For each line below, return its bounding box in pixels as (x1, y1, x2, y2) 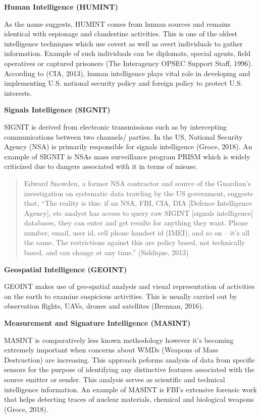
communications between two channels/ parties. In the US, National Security (4, 131, 243, 142)
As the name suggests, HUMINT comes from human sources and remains (4, 18, 231, 29)
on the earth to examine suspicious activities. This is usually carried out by (4, 290, 237, 301)
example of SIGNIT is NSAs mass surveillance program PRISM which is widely (4, 151, 250, 161)
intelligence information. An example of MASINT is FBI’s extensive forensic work (4, 384, 257, 394)
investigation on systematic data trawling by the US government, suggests (24, 188, 253, 198)
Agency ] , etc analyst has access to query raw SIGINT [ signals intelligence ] (24, 207, 253, 218)
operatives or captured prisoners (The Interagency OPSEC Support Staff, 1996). (4, 57, 253, 68)
